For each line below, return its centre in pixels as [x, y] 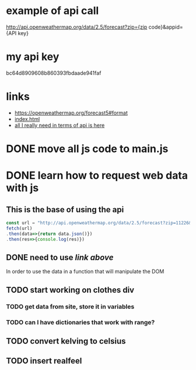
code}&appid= [166, 27]
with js [22, 188]
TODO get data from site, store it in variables [70, 306]
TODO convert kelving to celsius [66, 341]
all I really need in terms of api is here [60, 125]
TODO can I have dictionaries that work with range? [80, 322]
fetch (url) [19, 228]
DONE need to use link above [60, 257]
